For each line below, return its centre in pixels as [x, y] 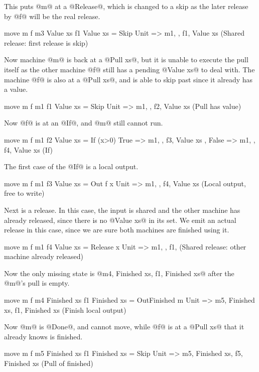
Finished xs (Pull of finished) [49, 363]
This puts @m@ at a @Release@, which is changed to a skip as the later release [126, 6]
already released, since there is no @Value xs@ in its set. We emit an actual [120, 220]
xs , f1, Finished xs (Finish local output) [65, 309]
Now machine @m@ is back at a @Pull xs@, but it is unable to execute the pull [126, 59]
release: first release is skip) [46, 42]
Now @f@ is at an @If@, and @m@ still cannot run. [84, 123]
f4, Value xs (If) [28, 149]
